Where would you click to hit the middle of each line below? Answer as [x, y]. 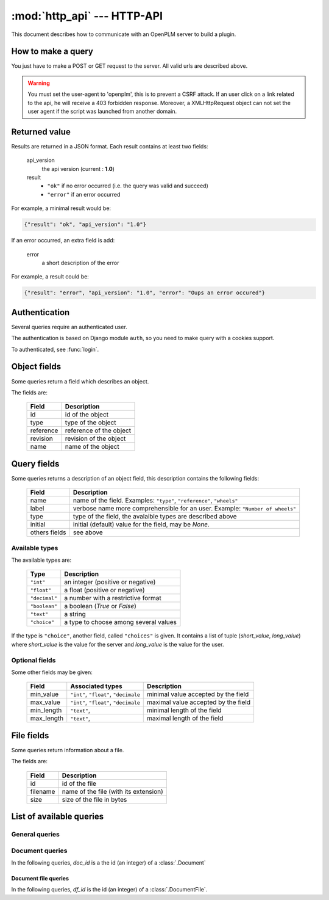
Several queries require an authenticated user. [69, 327]
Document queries [39, 851]
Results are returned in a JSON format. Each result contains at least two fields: [110, 146]
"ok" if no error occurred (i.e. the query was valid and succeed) [128, 186]
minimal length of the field [184, 710]
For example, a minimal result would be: [61, 208]
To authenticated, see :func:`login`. [55, 349]
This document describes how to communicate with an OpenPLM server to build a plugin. [124, 34]
